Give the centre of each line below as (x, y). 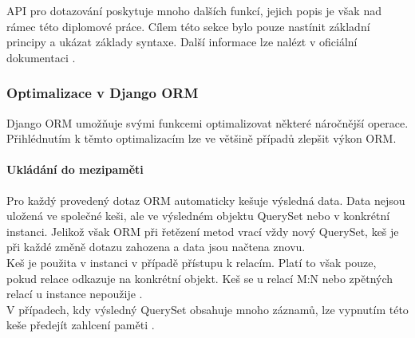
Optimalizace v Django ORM (103, 93)
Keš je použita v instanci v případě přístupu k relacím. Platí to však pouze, (192, 262)
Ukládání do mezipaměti (75, 169)
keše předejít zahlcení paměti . (81, 325)
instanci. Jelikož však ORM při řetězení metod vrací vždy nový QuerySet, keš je (203, 231)
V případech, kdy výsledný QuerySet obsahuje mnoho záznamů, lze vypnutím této (207, 309)
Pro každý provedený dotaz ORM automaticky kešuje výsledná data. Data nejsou (206, 200)
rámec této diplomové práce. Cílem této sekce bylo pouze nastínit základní (188, 26)
